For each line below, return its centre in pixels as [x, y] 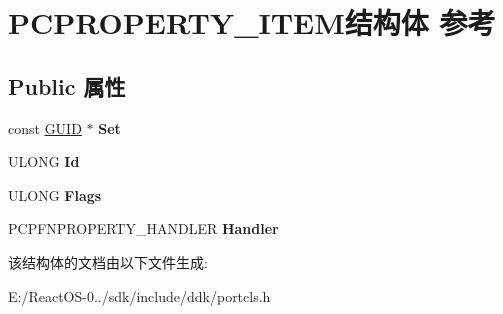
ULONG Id [44, 161]
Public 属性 [67, 85]
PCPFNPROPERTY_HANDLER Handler [143, 228]
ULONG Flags [55, 194]
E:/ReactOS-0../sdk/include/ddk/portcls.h [139, 295]
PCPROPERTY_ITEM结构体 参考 [252, 22]
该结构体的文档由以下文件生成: [108, 261]
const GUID [45, 127]
